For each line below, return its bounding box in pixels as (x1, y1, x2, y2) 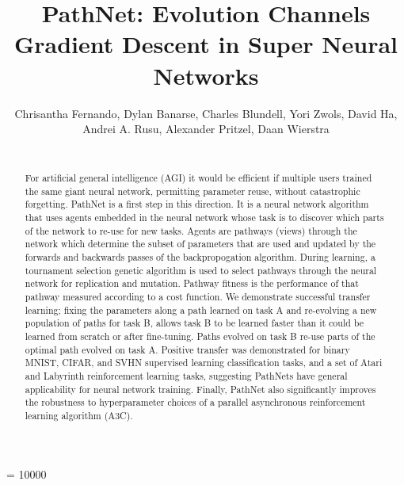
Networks (153, 59, 259, 91)
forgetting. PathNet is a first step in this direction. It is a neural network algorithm (25, 197, 369, 211)
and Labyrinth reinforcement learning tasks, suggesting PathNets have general (25, 369, 348, 382)
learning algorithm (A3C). (25, 408, 133, 422)
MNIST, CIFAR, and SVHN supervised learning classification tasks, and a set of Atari (25, 356, 383, 369)
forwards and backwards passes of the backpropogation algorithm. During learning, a (25, 250, 375, 264)
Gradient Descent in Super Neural (13, 28, 398, 60)
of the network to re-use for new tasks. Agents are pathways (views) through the (25, 223, 357, 237)
